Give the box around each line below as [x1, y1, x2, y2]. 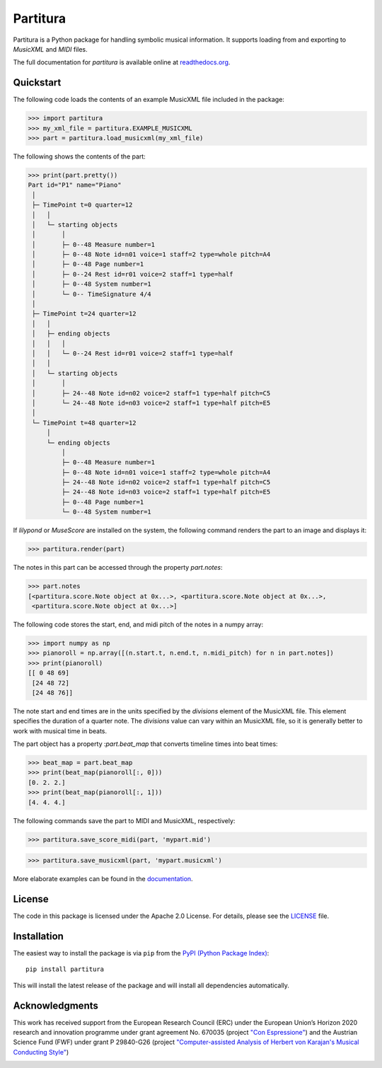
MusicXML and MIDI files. [13, 45, 88, 53]
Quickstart [13, 76, 62, 88]
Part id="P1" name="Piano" [28, 181, 122, 189]
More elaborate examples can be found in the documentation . [13, 875, 194, 883]
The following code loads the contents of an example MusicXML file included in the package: [13, 96, 284, 104]
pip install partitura [25, 965, 105, 973]
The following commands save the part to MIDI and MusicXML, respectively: [13, 816, 236, 825]
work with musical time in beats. [13, 726, 108, 735]
